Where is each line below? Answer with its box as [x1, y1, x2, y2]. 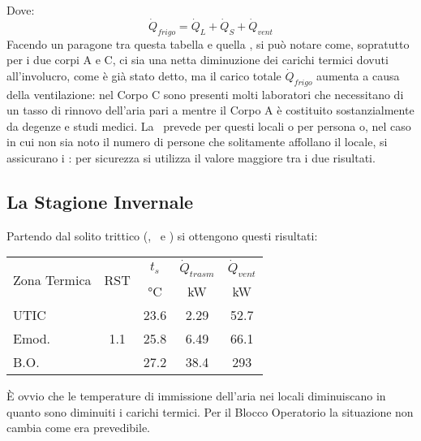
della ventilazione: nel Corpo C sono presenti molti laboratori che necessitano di [6, 85, 404, 102]
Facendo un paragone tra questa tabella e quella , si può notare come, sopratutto [6, 35, 410, 52]
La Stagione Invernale [6, 188, 194, 214]
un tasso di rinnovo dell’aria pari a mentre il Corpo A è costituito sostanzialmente [6, 102, 415, 119]
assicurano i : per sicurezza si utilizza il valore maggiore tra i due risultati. [6, 149, 376, 166]
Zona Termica [13, 270, 92, 290]
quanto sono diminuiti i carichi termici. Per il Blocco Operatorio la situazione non [6, 403, 414, 420]
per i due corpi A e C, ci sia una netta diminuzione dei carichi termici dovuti [6, 51, 389, 68]
